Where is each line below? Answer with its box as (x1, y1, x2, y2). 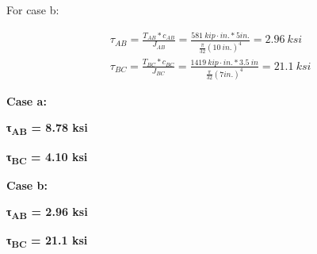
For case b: (6, 2, 59, 17)
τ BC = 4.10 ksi (6, 148, 88, 167)
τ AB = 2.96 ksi (6, 203, 88, 222)
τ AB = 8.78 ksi (6, 119, 88, 138)
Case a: (6, 92, 47, 109)
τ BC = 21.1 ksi (6, 232, 88, 251)
